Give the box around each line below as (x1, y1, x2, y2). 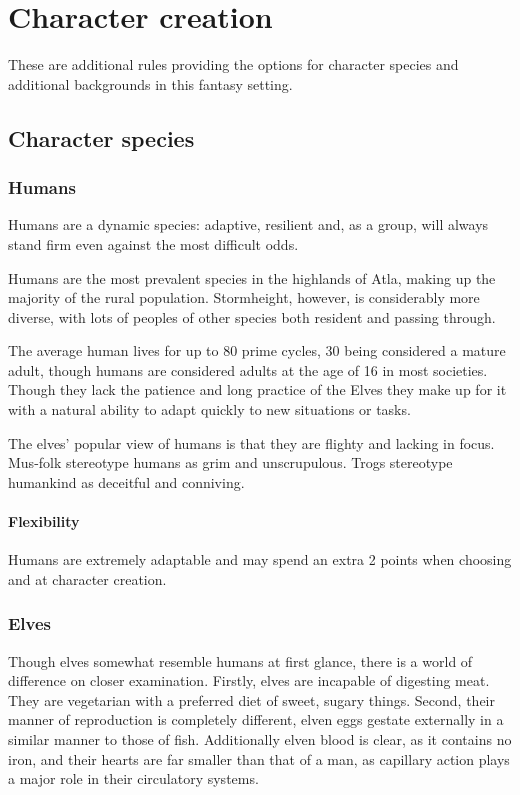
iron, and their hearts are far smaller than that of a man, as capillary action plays (8, 748, 510, 769)
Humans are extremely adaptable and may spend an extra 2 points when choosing (8, 549, 512, 570)
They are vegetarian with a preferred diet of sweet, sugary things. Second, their (8, 689, 496, 710)
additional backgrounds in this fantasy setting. (8, 73, 293, 94)
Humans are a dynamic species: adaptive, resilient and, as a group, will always (8, 214, 489, 235)
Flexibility (8, 511, 80, 532)
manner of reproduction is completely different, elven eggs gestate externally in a (8, 709, 504, 730)
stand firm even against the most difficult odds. (8, 233, 299, 254)
